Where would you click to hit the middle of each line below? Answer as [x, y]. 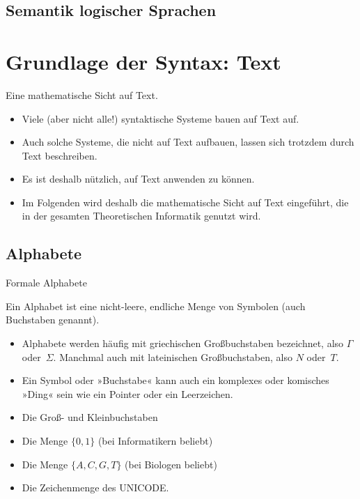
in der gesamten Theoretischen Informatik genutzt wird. [141, 216]
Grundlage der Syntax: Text [143, 61]
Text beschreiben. [60, 155]
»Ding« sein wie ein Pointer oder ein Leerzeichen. [127, 393]
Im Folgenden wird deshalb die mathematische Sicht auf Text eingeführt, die [185, 202]
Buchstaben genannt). [53, 320]
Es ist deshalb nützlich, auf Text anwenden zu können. [138, 179]
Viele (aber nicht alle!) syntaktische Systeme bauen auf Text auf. [161, 118]
